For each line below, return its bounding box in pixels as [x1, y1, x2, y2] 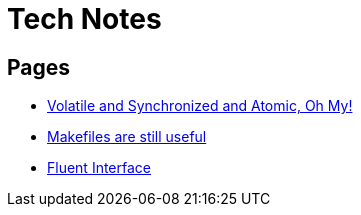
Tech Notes [7, 2, 162, 36]
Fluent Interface [47, 159, 151, 177]
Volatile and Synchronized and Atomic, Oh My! [47, 97, 353, 115]
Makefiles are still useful [47, 128, 207, 146]
